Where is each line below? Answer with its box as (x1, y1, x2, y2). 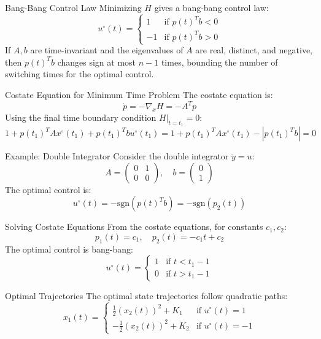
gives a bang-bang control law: (154, 1, 269, 13)
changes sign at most (57, 55, 136, 68)
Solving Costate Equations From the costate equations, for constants (5, 220, 263, 233)
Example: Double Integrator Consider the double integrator (5, 150, 229, 162)
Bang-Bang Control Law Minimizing (5, 1, 142, 13)
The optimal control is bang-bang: (5, 242, 133, 255)
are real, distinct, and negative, (195, 44, 312, 56)
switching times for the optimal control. (5, 67, 154, 80)
